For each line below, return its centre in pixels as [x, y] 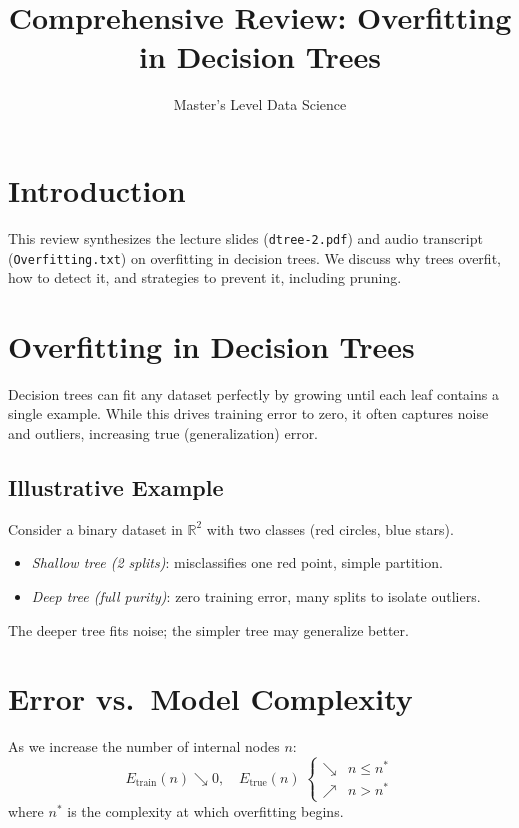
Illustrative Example [116, 487]
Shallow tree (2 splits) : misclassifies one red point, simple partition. [237, 562]
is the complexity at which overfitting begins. [205, 810]
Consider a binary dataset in [95, 528]
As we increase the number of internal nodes [144, 746]
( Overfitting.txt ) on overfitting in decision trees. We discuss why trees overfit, [254, 257]
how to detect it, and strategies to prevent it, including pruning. [205, 277]
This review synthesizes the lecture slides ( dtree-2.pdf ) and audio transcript [245, 237]
